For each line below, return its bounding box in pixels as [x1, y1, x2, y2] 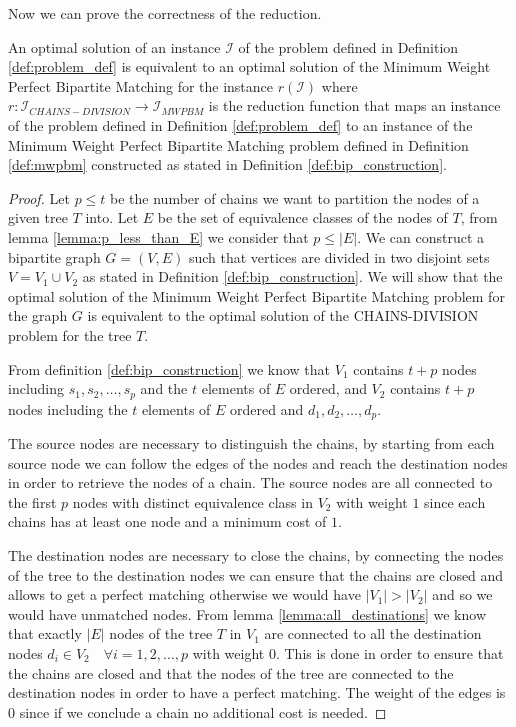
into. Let [85, 207, 139, 228]
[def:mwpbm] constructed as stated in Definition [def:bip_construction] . [8, 154, 447, 175]
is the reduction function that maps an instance [208, 95, 501, 116]
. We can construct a [357, 226, 485, 247]
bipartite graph [8, 246, 101, 267]
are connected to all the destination [264, 623, 482, 644]
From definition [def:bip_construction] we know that [8, 358, 331, 379]
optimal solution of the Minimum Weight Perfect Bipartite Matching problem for [8, 285, 505, 306]
